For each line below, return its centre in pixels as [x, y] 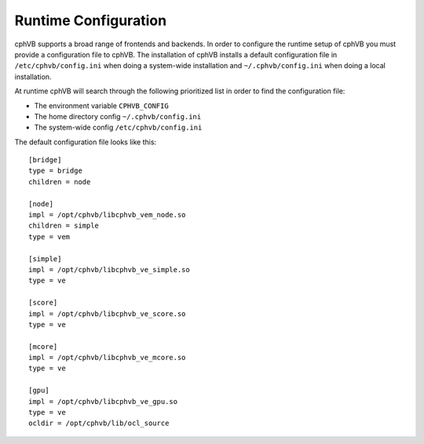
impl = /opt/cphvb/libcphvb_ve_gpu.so [103, 401]
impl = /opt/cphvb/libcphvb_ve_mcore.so [107, 358]
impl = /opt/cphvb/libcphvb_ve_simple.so [109, 269]
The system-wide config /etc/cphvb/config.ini [118, 127]
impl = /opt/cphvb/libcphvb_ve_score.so [107, 313]
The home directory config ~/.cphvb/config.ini [118, 116]
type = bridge [55, 171]
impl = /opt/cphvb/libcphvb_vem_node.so [107, 215]
